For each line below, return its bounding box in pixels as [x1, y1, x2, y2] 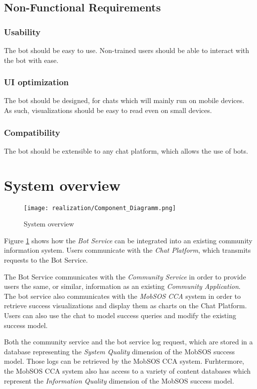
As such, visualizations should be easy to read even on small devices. [4, 105, 212, 115]
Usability [4, 25, 41, 38]
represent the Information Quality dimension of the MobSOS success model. [4, 375, 234, 386]
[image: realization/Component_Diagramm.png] [24, 204, 176, 212]
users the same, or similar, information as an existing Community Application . [4, 281, 241, 291]
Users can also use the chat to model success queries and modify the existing [4, 310, 236, 320]
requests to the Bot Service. [4, 254, 88, 265]
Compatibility [4, 126, 60, 138]
